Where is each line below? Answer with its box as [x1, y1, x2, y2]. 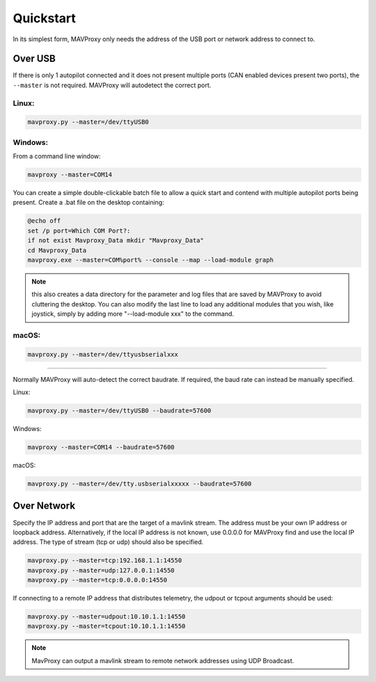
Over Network [13, 500, 76, 512]
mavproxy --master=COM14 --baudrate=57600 [27, 443, 175, 451]
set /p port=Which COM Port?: [27, 226, 131, 235]
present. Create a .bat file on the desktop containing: [13, 199, 164, 207]
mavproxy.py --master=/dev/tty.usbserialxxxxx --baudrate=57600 [27, 480, 252, 488]
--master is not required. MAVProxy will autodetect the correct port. [13, 81, 212, 89]
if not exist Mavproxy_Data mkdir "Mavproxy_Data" [27, 237, 205, 245]
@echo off [27, 217, 61, 225]
